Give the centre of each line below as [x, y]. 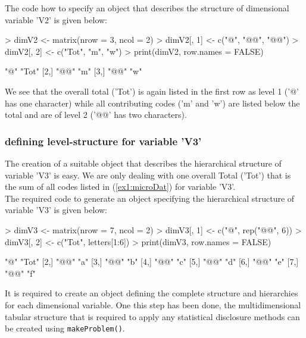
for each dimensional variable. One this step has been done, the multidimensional [153, 304]
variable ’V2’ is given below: [56, 19]
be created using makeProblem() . [65, 328]
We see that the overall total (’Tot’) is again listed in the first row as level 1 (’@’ [152, 91]
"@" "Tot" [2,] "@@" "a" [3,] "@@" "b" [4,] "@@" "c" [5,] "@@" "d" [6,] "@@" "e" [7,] [152, 262]
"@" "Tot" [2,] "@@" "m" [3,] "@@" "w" [74, 71]
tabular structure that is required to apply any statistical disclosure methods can [152, 316]
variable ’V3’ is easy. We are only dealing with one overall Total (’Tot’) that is [148, 175]
